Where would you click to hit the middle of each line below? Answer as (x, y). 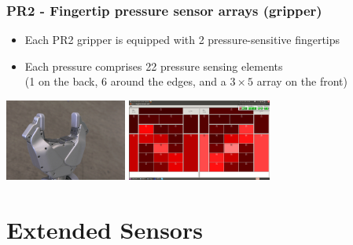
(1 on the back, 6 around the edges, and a (125, 81)
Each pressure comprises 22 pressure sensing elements (154, 66)
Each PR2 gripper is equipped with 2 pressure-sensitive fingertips (182, 40)
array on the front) (302, 81)
